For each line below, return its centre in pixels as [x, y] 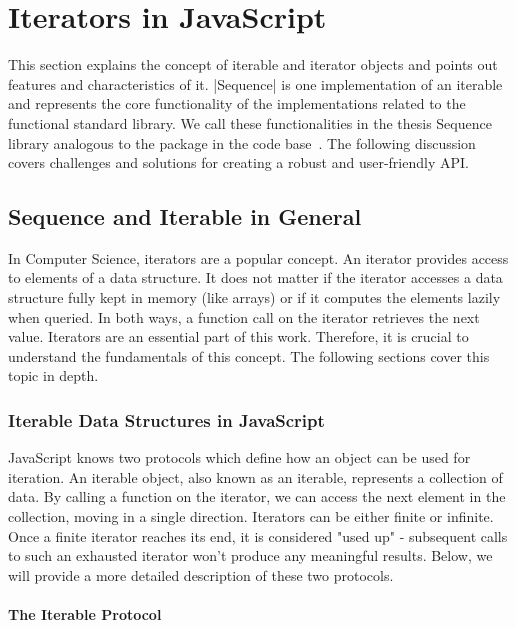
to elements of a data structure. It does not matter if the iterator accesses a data [255, 277]
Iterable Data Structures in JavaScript [166, 419]
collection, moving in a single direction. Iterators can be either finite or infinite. [251, 516]
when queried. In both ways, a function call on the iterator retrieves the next [244, 316]
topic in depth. [53, 375]
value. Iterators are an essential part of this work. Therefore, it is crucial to [238, 336]
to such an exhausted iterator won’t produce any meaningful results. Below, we [250, 555]
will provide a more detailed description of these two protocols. [201, 574]
